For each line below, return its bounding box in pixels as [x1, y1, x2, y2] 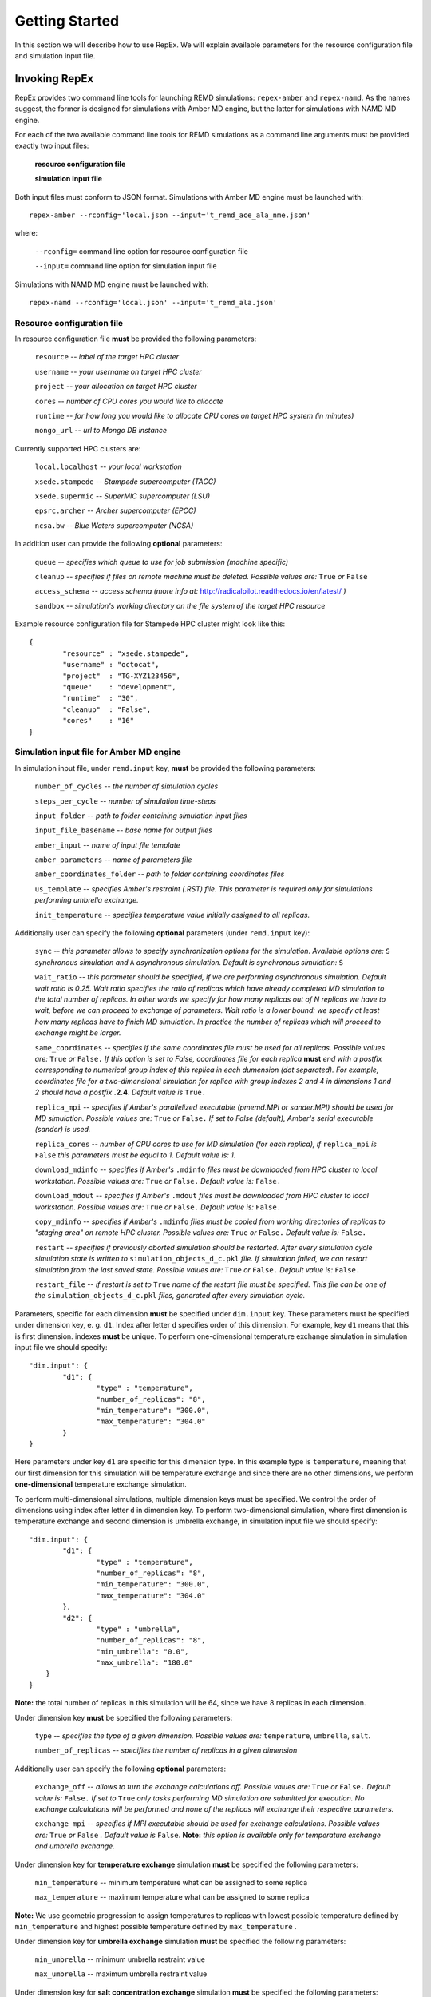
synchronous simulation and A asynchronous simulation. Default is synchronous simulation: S [34, 957, 343, 967]
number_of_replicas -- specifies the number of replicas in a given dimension [34, 1745, 298, 1755]
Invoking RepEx [14, 72, 94, 85]
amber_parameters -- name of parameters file [34, 855, 192, 864]
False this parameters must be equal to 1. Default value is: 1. [34, 1150, 236, 1160]
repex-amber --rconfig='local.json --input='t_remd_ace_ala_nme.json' [29, 210, 311, 220]
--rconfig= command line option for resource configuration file [34, 246, 249, 256]
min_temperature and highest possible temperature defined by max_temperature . [14, 1922, 297, 1931]
